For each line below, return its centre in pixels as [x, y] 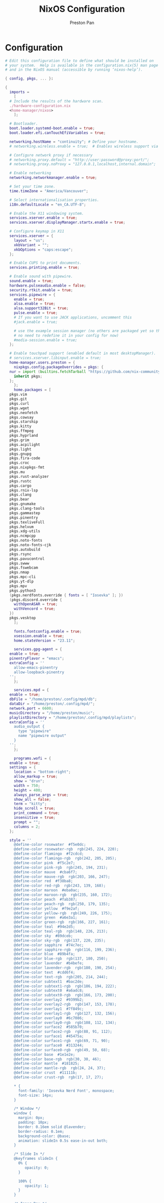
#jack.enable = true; [36, 322]
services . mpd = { [31, 690]
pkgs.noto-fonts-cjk [30, 545]
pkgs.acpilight [25, 445]
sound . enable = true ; [31, 281]
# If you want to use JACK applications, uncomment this [73, 317]
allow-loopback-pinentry [39, 672]
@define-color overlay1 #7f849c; [49, 1009]
